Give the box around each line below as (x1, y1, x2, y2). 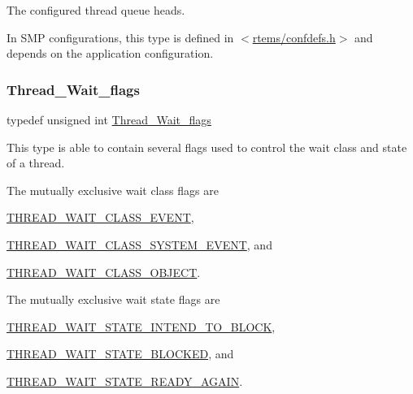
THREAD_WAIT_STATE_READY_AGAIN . (7, 372, 243, 389)
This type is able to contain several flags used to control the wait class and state (7, 138, 407, 155)
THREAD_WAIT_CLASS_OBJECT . (7, 263, 201, 280)
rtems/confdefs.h (252, 28, 336, 45)
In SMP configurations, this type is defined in (7, 28, 234, 45)
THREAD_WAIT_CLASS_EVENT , (7, 209, 194, 226)
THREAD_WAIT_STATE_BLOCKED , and (7, 345, 234, 362)
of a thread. (7, 154, 65, 171)
